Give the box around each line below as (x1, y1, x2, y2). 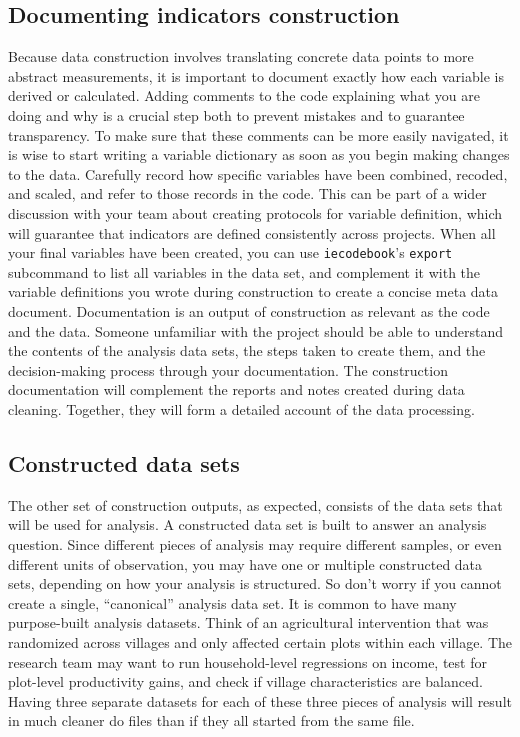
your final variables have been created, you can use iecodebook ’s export (8, 242, 453, 263)
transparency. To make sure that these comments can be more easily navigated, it (8, 124, 509, 145)
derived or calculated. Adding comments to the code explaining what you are (8, 85, 480, 106)
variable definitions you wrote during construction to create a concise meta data (8, 281, 499, 302)
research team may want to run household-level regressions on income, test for (8, 651, 487, 672)
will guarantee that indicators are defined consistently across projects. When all (8, 222, 496, 243)
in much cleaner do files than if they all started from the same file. (8, 710, 415, 731)
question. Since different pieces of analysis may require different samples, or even (8, 533, 502, 554)
